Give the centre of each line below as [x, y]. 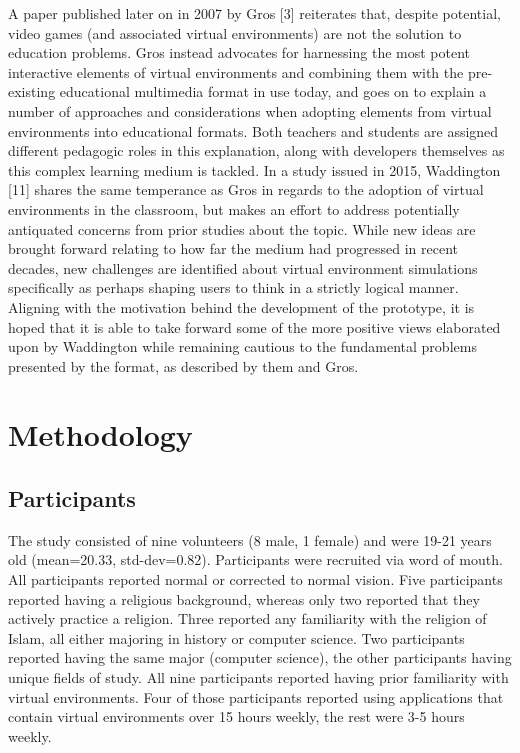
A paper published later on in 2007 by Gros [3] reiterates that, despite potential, [254, 13]
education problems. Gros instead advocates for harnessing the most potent [239, 52]
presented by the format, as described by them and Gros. [183, 365]
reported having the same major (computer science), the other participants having [260, 657]
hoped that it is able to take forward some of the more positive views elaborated [254, 326]
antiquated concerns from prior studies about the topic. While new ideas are [242, 228]
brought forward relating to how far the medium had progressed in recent [233, 248]
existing [32, 91]
